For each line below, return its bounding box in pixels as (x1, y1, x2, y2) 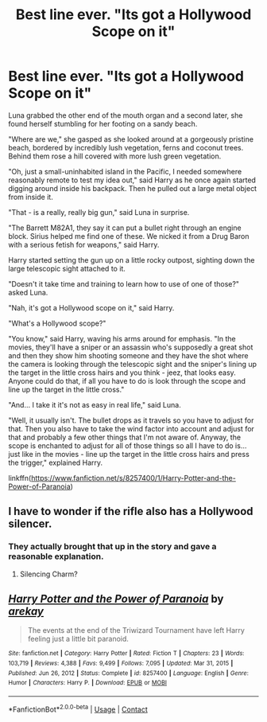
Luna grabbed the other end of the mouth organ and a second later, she (8, 110, 243, 120)
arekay (8, 605, 44, 619)
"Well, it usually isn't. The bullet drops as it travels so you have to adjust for (8, 416, 254, 425)
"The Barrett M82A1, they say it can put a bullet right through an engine (8, 223, 242, 232)
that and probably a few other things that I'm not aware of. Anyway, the (8, 432, 241, 442)
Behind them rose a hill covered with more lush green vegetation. (8, 151, 222, 161)
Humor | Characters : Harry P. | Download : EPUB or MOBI (8, 679, 167, 687)
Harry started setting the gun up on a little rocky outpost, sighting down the (8, 255, 255, 264)
